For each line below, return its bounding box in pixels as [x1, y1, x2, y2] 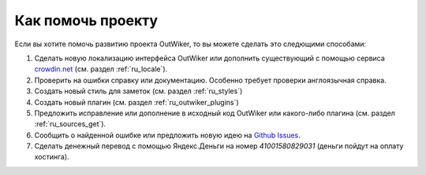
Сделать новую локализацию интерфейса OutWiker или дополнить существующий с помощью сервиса [34, 53, 386, 63]
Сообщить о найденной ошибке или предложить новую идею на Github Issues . [34, 130, 301, 140]
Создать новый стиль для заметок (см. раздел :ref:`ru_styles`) [34, 86, 243, 96]
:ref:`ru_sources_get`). [34, 119, 106, 129]
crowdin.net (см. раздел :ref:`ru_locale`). [34, 64, 168, 74]
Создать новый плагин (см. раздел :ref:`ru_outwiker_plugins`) [34, 97, 240, 107]
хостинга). [34, 152, 70, 162]
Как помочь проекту [14, 12, 158, 29]
